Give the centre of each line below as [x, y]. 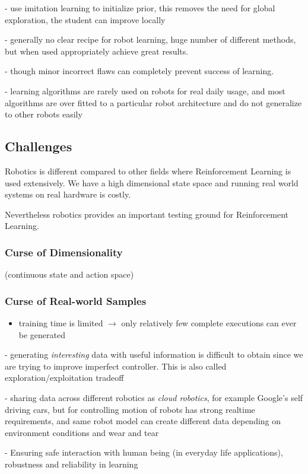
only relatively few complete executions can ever [209, 322]
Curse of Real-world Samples [76, 300]
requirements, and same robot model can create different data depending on [143, 421]
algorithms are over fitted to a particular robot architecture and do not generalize [153, 102]
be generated [42, 334]
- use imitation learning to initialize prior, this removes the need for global [140, 8]
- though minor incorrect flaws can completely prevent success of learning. [139, 71]
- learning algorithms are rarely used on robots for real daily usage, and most [145, 90]
